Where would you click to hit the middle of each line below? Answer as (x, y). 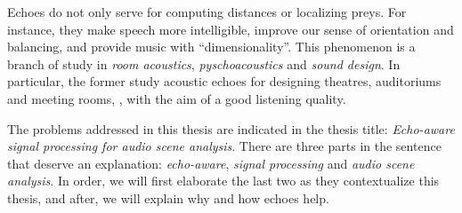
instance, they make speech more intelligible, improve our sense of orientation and (231, 29)
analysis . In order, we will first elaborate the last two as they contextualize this (223, 181)
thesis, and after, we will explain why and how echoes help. (168, 197)
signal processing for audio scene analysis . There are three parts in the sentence (224, 146)
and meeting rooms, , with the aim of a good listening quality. (177, 98)
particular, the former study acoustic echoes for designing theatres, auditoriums (224, 81)
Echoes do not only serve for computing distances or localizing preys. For (207, 12)
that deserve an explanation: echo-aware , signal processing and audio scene (211, 163)
